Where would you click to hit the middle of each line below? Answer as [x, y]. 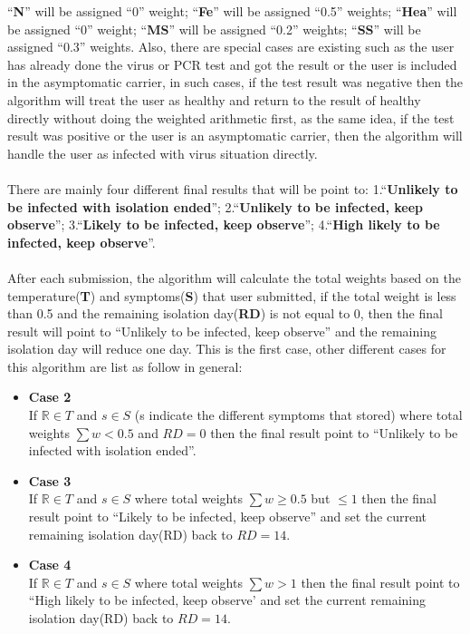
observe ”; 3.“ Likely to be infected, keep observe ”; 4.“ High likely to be [224, 224]
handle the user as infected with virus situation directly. [163, 153]
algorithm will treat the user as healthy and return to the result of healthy [214, 99]
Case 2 [50, 397]
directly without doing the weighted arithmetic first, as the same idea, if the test [231, 117]
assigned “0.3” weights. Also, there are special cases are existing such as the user [231, 47]
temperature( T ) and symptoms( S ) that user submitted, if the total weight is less [232, 295]
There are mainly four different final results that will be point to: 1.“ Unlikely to [233, 188]
